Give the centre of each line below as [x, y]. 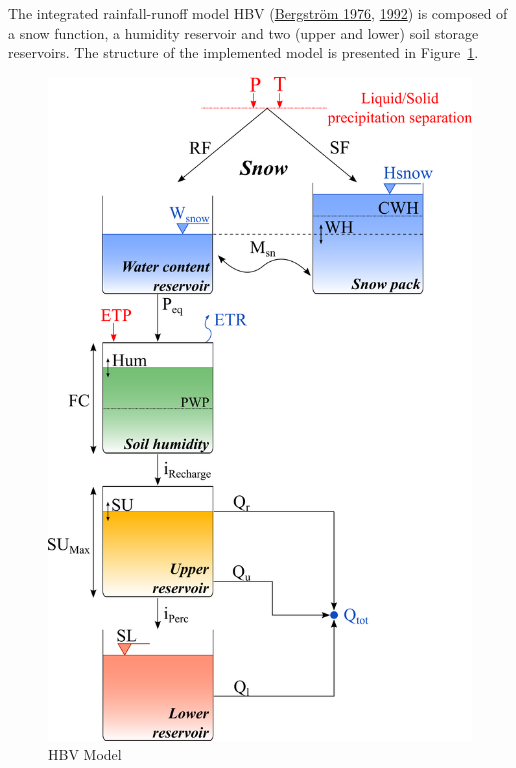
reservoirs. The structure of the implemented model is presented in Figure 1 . [243, 52]
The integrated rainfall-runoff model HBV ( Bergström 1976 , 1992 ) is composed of [258, 13]
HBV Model [85, 754]
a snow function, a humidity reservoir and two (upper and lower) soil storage [243, 32]
